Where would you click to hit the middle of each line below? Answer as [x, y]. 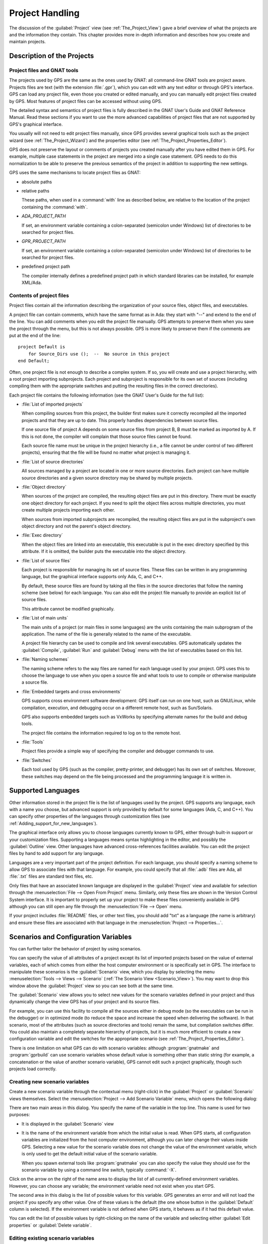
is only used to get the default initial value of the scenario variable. [90, 1154]
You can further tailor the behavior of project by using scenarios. [75, 948]
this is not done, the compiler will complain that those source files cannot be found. [107, 436]
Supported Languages [44, 790]
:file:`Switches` [37, 760]
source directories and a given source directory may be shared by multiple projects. [107, 478]
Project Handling [44, 13]
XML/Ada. [32, 283]
